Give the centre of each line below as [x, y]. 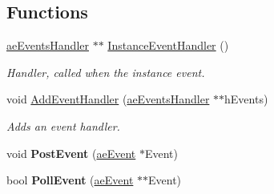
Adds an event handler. [63, 125]
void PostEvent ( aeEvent [71, 153]
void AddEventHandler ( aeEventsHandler [108, 99]
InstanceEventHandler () [168, 45]
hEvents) [246, 99]
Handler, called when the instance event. [106, 72]
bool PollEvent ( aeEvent [70, 180]
